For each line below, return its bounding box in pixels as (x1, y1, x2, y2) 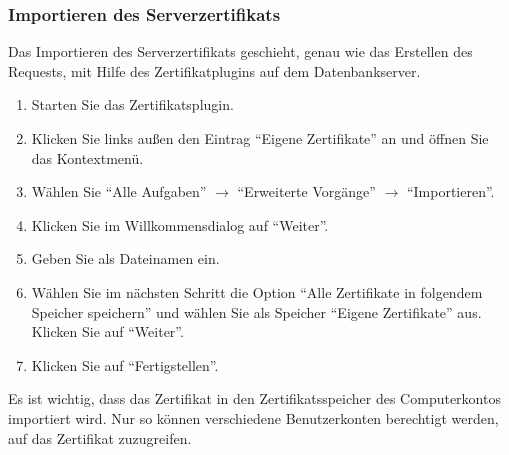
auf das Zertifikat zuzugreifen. (8, 427, 192, 448)
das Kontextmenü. (31, 147, 144, 168)
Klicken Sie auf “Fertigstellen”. (31, 354, 219, 375)
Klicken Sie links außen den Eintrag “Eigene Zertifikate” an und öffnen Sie (31, 128, 489, 148)
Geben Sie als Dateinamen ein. (31, 248, 220, 269)
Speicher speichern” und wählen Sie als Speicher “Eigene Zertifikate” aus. (31, 301, 482, 322)
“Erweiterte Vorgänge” (237, 181, 376, 202)
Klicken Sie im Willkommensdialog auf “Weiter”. (31, 214, 329, 235)
